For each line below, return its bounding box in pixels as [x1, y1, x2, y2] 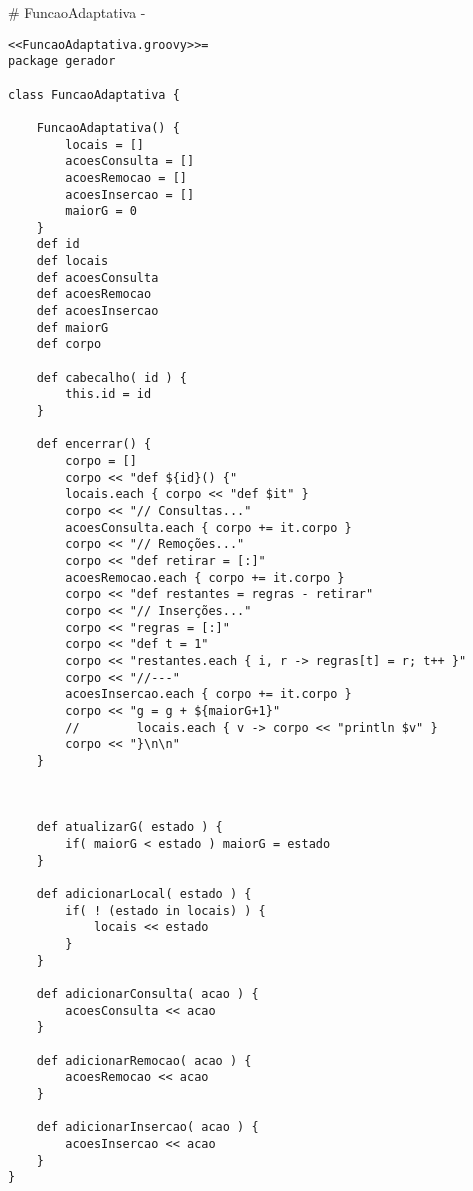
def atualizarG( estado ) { [36, 820, 223, 835]
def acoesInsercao [36, 304, 159, 319]
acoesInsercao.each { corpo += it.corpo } [65, 687, 352, 702]
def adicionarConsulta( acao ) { [36, 987, 259, 1001]
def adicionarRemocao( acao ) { [36, 1053, 252, 1068]
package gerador [8, 54, 116, 69]
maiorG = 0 [65, 204, 137, 219]
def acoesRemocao [36, 287, 152, 302]
